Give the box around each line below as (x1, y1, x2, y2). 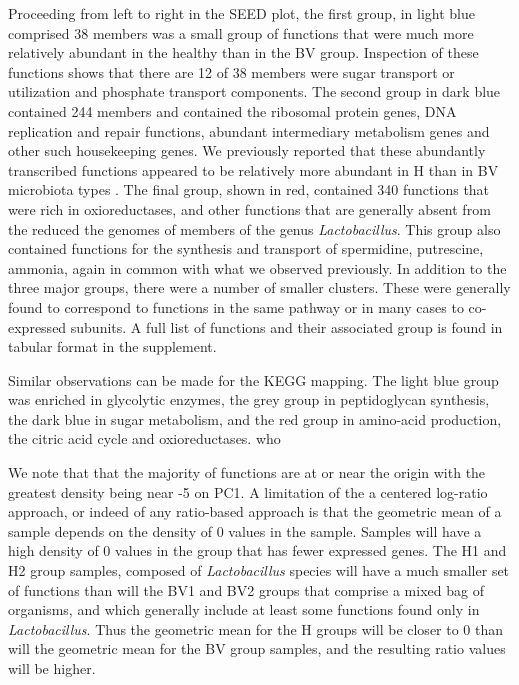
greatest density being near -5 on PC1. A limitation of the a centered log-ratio (8, 481, 488, 502)
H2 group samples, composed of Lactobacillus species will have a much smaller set (8, 560, 510, 581)
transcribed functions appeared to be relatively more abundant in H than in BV (8, 159, 499, 180)
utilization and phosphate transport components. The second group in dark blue (8, 81, 501, 102)
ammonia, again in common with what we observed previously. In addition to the (8, 257, 507, 278)
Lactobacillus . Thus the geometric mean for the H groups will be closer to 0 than (8, 618, 504, 639)
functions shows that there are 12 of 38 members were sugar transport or (8, 61, 455, 82)
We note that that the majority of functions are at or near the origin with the (8, 462, 486, 483)
